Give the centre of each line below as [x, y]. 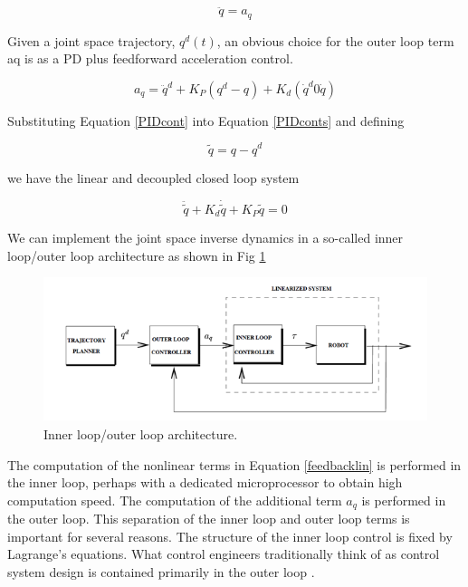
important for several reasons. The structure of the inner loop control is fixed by [230, 536]
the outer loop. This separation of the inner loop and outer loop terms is [209, 519]
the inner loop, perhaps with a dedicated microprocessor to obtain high [205, 482]
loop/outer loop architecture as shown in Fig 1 [137, 255]
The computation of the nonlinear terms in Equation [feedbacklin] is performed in [234, 464]
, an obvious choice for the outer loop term [335, 40]
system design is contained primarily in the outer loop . [161, 571]
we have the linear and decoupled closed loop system [153, 177]
